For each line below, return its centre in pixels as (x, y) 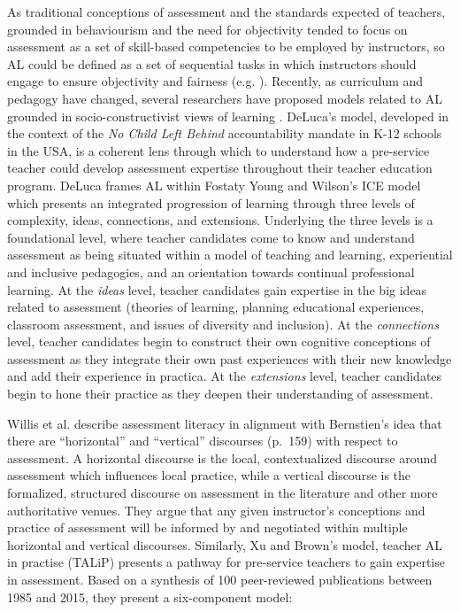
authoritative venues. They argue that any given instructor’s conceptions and (216, 510)
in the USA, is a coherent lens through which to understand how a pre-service (218, 150)
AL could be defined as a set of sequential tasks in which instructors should (212, 63)
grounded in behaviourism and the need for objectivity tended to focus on (207, 29)
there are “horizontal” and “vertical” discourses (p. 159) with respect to (203, 441)
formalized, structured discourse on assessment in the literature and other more (222, 493)
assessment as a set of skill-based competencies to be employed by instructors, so (226, 46)
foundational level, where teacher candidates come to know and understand (211, 237)
